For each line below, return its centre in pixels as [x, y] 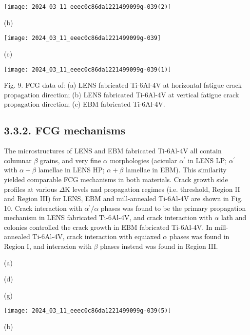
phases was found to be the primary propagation [173, 208]
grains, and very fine [71, 160]
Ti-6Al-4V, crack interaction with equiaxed [96, 236]
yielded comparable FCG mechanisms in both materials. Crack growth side [116, 179]
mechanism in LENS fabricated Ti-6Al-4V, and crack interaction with [108, 217]
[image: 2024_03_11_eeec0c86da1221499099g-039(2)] [88, 7]
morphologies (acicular [144, 160]
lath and [234, 217]
